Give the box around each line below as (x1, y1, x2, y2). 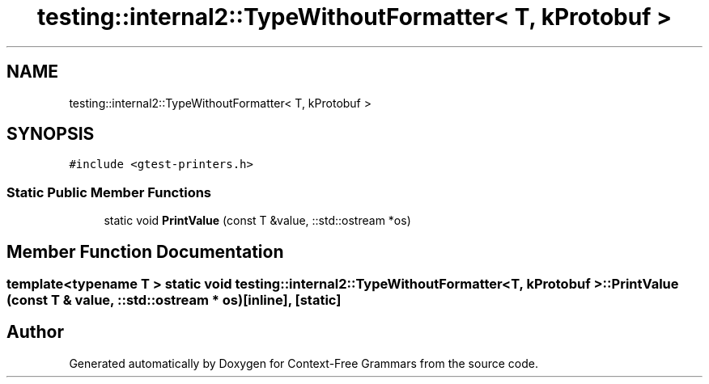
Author (6, 322, 64, 343)
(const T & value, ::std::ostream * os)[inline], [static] (6, 292, 342, 309)
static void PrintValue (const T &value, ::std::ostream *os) (104, 213, 411, 228)
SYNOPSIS (6, 124, 95, 145)
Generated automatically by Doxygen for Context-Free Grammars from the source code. (69, 356, 538, 370)
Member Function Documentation (6, 241, 284, 262)
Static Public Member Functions (6, 184, 212, 200)
